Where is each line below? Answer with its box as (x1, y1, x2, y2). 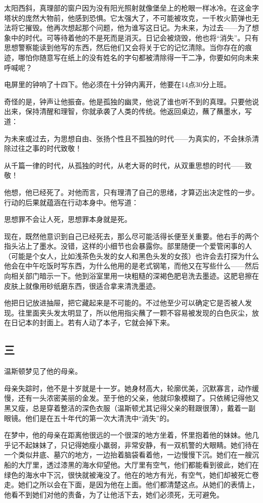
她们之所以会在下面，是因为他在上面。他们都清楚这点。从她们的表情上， (18, 479, 259, 490)
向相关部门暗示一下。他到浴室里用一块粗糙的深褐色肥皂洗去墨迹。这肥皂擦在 (4, 270, 259, 281)
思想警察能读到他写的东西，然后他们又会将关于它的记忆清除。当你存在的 (4, 42, 245, 53)
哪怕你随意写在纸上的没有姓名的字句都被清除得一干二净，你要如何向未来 (18, 52, 259, 62)
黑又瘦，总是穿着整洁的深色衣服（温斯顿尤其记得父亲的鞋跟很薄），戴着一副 (4, 403, 255, 413)
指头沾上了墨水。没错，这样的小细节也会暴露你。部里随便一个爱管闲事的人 (4, 241, 252, 251)
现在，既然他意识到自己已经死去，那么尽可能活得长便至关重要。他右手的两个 (4, 230, 259, 241)
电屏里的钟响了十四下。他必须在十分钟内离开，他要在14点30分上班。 (4, 79, 231, 90)
